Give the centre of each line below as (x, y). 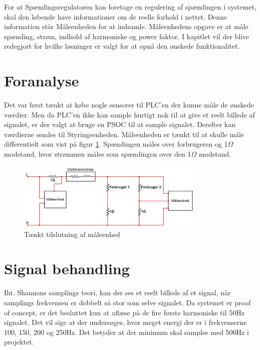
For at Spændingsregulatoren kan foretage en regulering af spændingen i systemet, (130, 7)
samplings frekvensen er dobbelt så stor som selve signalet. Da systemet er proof (127, 302)
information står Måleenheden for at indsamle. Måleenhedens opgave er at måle (126, 26)
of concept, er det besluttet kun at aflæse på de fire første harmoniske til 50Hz (124, 312)
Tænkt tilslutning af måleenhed (72, 234)
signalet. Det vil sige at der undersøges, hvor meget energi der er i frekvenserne (125, 322)
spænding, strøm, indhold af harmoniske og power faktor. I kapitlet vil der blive (127, 36)
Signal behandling (67, 268)
